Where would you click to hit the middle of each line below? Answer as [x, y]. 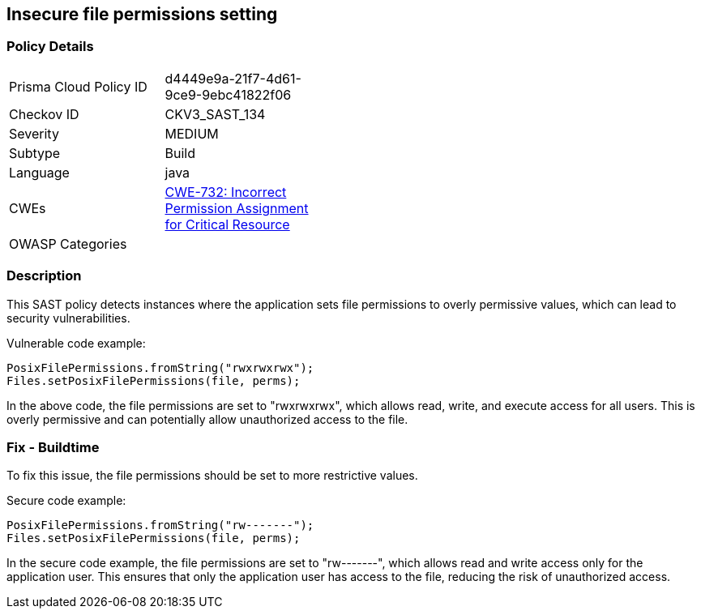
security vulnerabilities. [68, 318]
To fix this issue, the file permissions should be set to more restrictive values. [212, 476]
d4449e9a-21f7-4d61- [233, 78]
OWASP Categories [68, 243]
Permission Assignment [237, 208]
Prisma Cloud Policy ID [78, 86]
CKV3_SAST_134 [215, 114]
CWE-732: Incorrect [226, 192]
